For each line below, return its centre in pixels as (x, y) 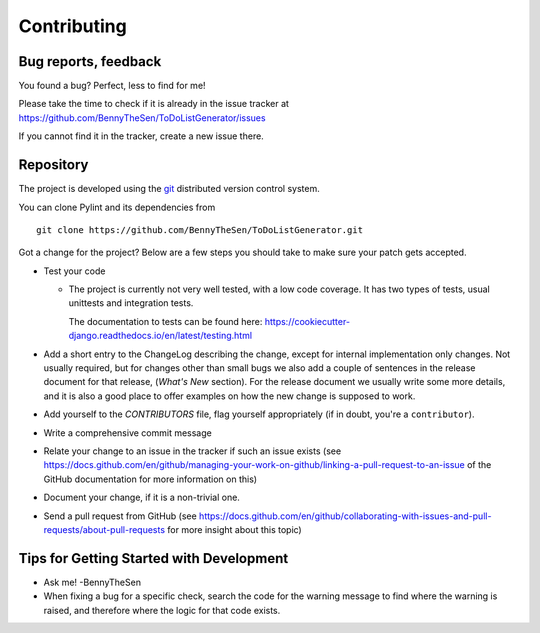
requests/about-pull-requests (104, 529)
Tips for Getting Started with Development (153, 558)
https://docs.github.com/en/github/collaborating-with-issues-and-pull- (345, 516)
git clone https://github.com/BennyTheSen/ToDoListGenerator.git (200, 229)
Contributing (72, 26)
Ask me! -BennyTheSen (92, 582)
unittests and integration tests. (131, 303)
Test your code (74, 271)
